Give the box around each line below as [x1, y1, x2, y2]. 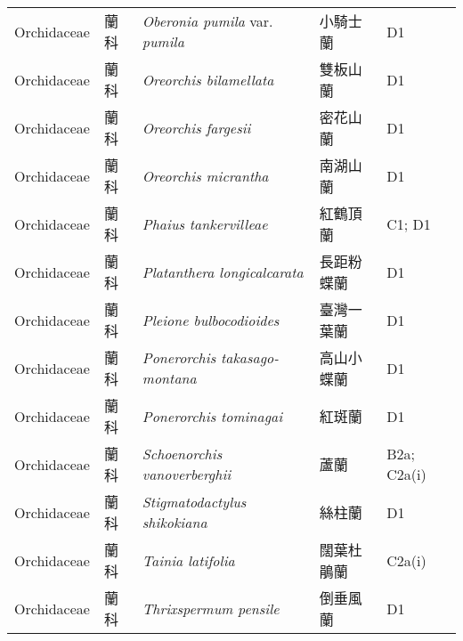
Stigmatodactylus [142, 491, 247, 512]
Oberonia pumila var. [142, 11, 273, 31]
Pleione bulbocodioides [142, 309, 280, 330]
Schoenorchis [142, 443, 223, 464]
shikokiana [142, 512, 207, 532]
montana [142, 368, 197, 388]
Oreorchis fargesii [142, 117, 251, 138]
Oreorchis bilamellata [142, 69, 274, 90]
